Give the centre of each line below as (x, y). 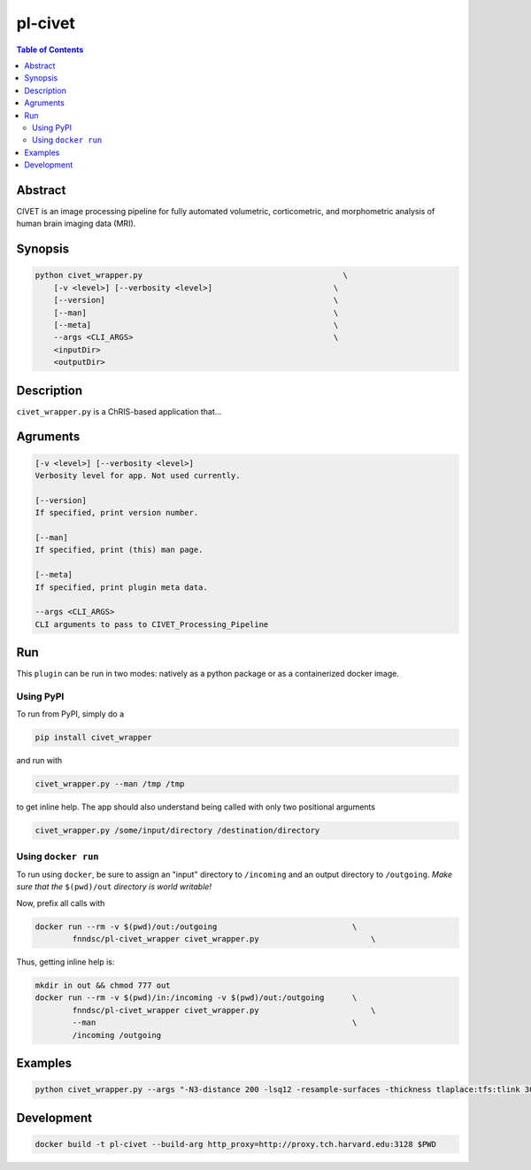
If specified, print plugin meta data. (121, 587)
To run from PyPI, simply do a (70, 714)
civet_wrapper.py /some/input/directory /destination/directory (177, 831)
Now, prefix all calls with (61, 903)
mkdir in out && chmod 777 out (103, 986)
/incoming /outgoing (117, 1035)
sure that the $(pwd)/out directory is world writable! (114, 887)
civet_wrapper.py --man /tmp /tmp (110, 784)
